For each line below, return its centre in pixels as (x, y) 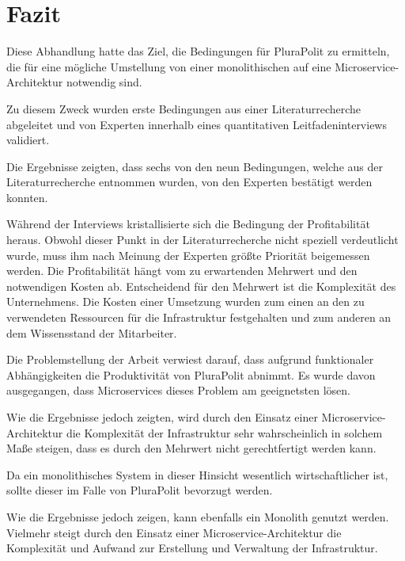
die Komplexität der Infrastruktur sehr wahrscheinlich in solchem (224, 432)
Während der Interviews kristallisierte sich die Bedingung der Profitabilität (188, 224)
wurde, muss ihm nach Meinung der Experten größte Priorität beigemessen (188, 255)
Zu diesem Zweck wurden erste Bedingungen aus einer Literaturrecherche (184, 108)
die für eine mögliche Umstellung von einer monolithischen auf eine (169, 66)
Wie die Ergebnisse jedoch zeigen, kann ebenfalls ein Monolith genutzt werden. (198, 516)
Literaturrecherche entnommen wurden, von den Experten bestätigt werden (189, 182)
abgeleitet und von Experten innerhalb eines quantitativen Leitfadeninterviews (197, 124)
